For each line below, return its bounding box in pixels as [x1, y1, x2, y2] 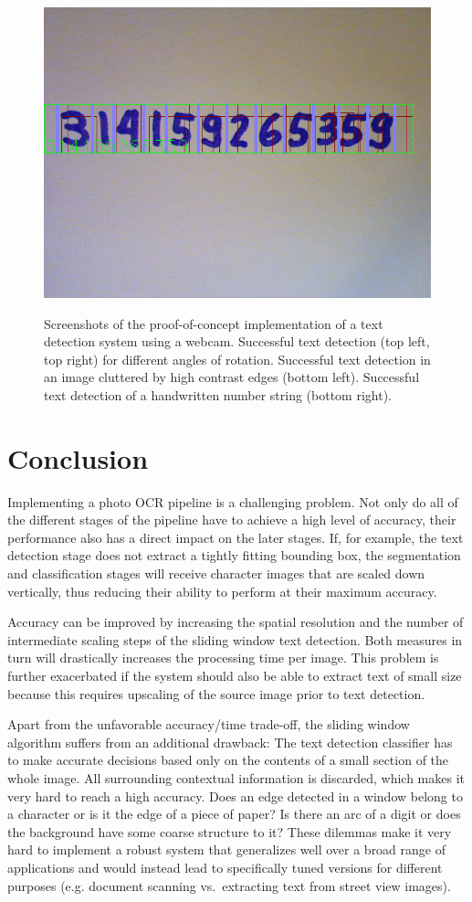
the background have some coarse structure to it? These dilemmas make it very [7, 822, 452, 841]
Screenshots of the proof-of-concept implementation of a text [44, 313, 383, 333]
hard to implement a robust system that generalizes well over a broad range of [7, 840, 446, 859]
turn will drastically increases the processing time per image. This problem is [7, 648, 439, 667]
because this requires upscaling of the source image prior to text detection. [7, 684, 425, 703]
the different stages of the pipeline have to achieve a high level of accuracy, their [7, 510, 456, 529]
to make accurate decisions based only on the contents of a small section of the [7, 750, 449, 769]
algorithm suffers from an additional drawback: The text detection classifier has [7, 732, 453, 751]
